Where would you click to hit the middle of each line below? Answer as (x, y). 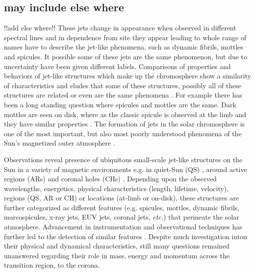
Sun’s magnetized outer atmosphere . (60, 143)
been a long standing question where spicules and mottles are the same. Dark (120, 104)
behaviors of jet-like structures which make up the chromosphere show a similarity (127, 76)
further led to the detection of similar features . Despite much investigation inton (126, 236)
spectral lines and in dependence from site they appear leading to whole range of (125, 37)
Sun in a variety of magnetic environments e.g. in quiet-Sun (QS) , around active (126, 169)
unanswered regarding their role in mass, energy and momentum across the (117, 255)
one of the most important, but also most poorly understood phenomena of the (123, 133)
